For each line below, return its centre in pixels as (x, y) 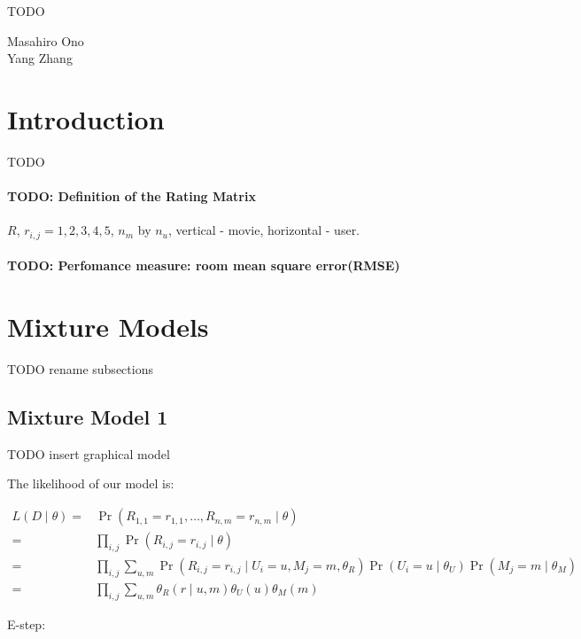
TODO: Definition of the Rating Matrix (132, 196)
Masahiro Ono (46, 40)
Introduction (86, 118)
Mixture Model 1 (88, 417)
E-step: (27, 623)
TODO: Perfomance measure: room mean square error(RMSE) (204, 265)
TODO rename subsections (80, 369)
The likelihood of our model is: (91, 483)
